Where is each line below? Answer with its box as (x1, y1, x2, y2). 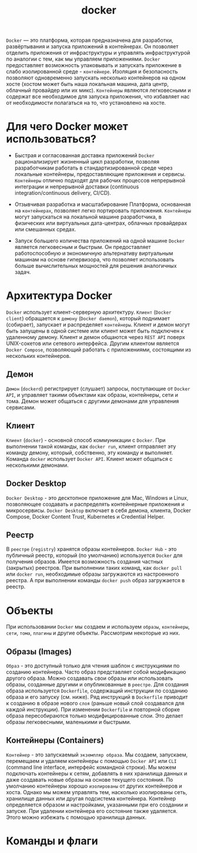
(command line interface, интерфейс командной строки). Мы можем (6, 764, 176, 771)
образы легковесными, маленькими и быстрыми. (6, 719, 131, 726)
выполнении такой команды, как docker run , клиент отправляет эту (6, 443, 176, 450)
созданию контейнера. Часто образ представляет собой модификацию (6, 669, 186, 676)
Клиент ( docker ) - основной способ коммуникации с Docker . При (6, 436, 166, 443)
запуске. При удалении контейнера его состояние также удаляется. (6, 807, 178, 814)
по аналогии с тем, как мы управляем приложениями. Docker (6, 55, 161, 62)
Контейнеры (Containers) (6, 735, 104, 745)
